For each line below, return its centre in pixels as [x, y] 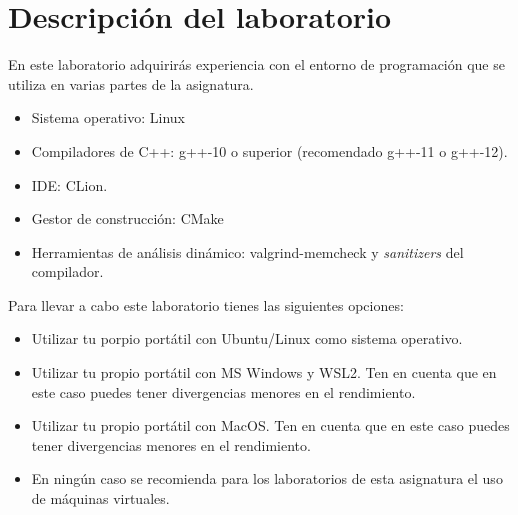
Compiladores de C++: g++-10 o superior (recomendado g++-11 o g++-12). [269, 150]
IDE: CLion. [69, 184]
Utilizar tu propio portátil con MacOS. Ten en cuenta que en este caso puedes [270, 425]
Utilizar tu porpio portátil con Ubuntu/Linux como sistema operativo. [247, 338]
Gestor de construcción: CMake [127, 218]
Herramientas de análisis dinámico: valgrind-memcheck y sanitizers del [247, 251]
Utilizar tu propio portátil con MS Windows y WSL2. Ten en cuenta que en [264, 372]
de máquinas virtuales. [100, 498]
